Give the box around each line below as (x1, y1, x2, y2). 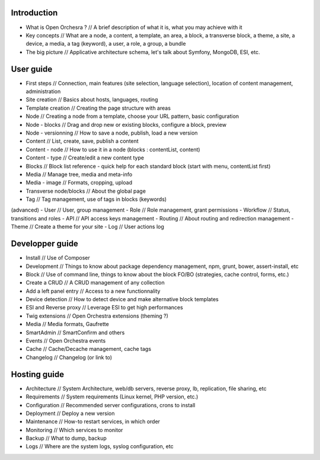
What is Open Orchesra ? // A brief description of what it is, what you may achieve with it (25, 24, 242, 31)
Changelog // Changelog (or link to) (25, 353, 113, 361)
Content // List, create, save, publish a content (25, 138, 139, 145)
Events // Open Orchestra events (25, 337, 106, 344)
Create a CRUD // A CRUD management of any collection (25, 279, 165, 286)
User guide (11, 64, 53, 74)
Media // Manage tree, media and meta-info (25, 171, 133, 178)
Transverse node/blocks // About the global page (25, 187, 146, 194)
